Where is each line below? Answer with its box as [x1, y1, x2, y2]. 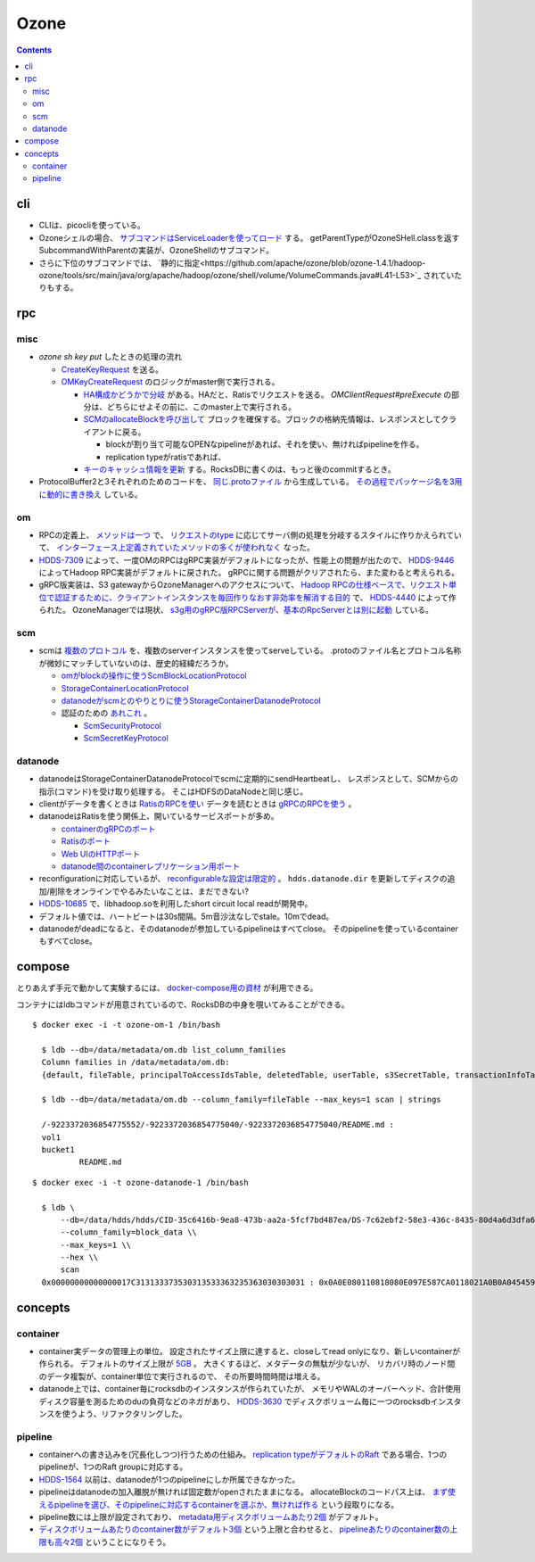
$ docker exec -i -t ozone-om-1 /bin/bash [32, 1020, 221, 1030]
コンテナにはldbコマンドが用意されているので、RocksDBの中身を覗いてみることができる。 [16, 999, 350, 1010]
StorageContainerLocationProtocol [61, 682, 189, 693]
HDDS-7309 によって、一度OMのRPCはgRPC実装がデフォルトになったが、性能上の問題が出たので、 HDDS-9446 [38, 554, 455, 566]
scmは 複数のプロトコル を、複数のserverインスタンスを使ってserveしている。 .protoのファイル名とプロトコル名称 [38, 645, 462, 656]
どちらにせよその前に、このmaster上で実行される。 [106, 401, 296, 412]
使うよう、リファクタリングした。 [62, 1408, 187, 1418]
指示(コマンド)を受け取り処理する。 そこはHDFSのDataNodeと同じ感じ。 [38, 786, 309, 797]
